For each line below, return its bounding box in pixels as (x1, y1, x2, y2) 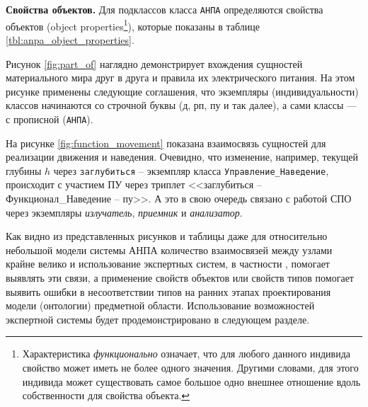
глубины (6, 163, 42, 178)
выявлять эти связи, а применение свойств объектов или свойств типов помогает (6, 270, 354, 285)
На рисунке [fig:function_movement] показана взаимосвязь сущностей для (6, 135, 326, 150)
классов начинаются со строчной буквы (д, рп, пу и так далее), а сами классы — (6, 98, 357, 113)
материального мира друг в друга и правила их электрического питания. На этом (6, 70, 355, 85)
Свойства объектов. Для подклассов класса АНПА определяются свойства (6, 2, 323, 16)
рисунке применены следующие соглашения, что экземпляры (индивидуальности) (6, 84, 359, 98)
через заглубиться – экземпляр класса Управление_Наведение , (53, 163, 329, 178)
